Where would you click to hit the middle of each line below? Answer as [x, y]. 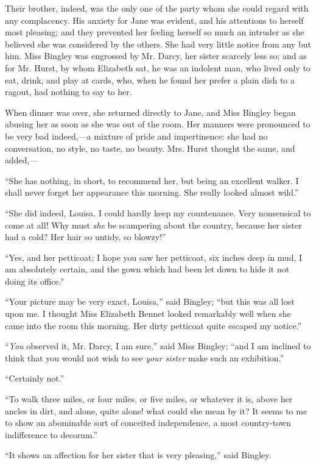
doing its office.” [35, 281]
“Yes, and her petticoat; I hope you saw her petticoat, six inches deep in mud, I [154, 257]
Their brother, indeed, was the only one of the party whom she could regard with [157, 8]
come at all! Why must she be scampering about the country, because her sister [153, 225]
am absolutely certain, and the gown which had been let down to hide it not [147, 269]
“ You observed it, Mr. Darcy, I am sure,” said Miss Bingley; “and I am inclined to [158, 346]
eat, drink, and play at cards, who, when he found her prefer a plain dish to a [150, 80]
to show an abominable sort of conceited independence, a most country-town [148, 423]
